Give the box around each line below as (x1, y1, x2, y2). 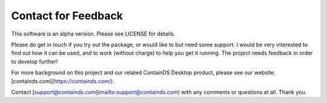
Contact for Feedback (11, 9, 124, 22)
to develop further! (11, 58, 58, 65)
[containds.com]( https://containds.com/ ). (11, 77, 114, 84)
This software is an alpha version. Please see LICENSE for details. (11, 30, 176, 37)
